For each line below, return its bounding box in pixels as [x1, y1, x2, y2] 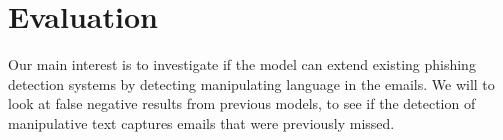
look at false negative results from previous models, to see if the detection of [8, 93, 476, 114]
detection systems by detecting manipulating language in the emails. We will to [8, 73, 495, 94]
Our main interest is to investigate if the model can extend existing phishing [8, 54, 476, 75]
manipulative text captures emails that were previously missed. [8, 112, 395, 133]
